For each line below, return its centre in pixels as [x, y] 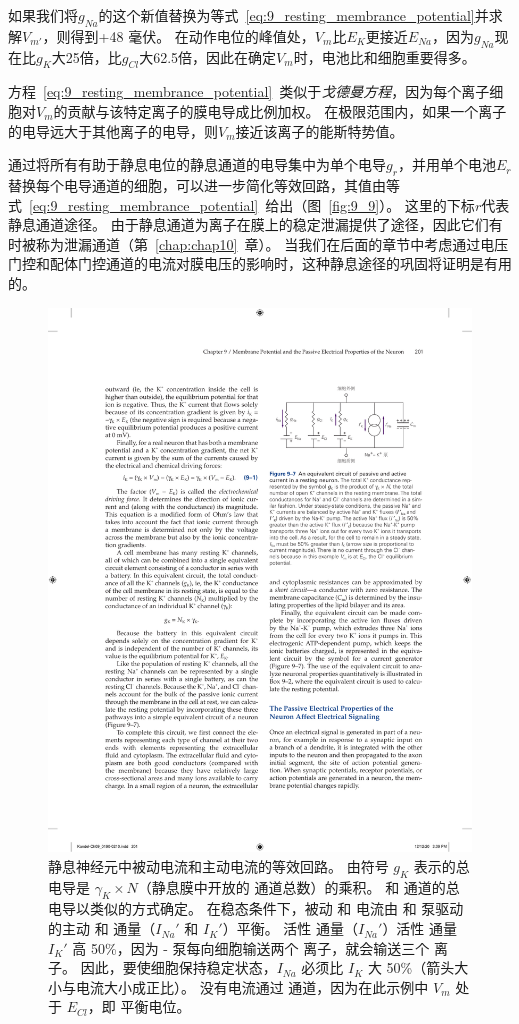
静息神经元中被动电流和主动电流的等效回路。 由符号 [218, 865]
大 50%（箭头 [411, 967]
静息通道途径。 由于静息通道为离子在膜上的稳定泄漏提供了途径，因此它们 [248, 224]
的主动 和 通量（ [102, 928]
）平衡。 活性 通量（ [290, 928]
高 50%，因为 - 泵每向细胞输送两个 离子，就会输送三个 [251, 947]
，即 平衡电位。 [139, 1006]
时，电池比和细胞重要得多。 [384, 56]
